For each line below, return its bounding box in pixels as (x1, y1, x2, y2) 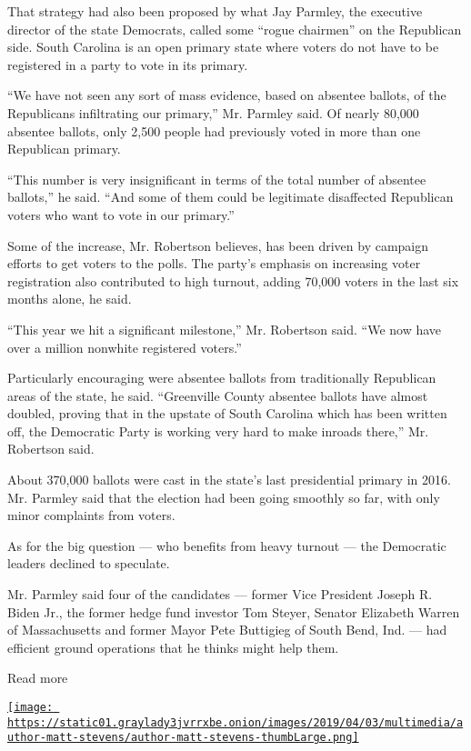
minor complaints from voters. (7, 506, 175, 525)
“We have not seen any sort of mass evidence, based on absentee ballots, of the (7, 85, 446, 105)
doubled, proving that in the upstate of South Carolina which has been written (7, 404, 447, 423)
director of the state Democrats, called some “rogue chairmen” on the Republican (7, 19, 462, 38)
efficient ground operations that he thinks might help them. (7, 637, 339, 656)
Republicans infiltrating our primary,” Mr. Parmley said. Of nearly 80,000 (7, 103, 419, 122)
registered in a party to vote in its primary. (7, 55, 248, 74)
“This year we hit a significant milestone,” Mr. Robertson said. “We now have (7, 319, 442, 338)
